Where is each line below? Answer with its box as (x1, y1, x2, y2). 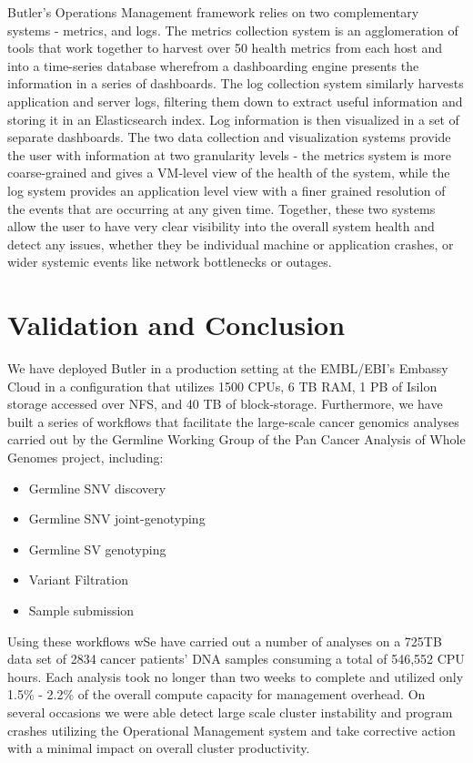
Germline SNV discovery (28, 478, 166, 497)
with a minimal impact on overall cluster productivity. (7, 738, 310, 758)
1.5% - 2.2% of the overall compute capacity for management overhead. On (7, 685, 426, 704)
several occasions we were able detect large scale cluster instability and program (7, 702, 453, 721)
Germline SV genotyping (28, 539, 166, 558)
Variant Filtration (28, 570, 128, 589)
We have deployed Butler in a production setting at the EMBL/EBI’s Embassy (7, 359, 448, 378)
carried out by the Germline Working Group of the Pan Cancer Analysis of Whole (7, 430, 466, 449)
